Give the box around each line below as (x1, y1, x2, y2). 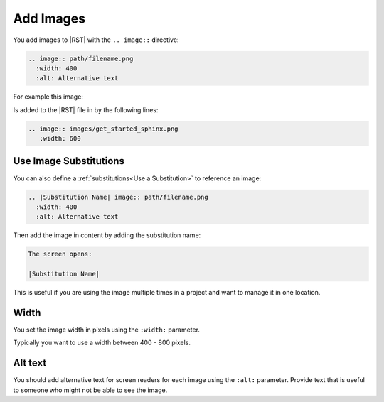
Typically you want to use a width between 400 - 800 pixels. (13, 338, 191, 347)
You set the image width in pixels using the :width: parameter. (13, 325, 201, 334)
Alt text (13, 357, 47, 369)
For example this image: (13, 92, 83, 101)
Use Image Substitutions (13, 155, 124, 167)
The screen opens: (28, 250, 92, 259)
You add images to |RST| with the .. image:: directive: (13, 36, 179, 44)
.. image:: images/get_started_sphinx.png (28, 124, 178, 133)
